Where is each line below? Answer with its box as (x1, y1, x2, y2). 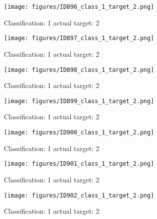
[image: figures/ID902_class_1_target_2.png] (4, 192, 154, 199)
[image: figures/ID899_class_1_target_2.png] (4, 97, 154, 105)
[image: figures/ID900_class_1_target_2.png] (4, 129, 154, 136)
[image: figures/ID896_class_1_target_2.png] (4, 3, 154, 10)
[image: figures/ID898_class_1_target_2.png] (4, 66, 154, 73)
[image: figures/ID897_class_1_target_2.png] (4, 35, 154, 42)
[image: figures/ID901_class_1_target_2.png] (4, 160, 154, 168)
